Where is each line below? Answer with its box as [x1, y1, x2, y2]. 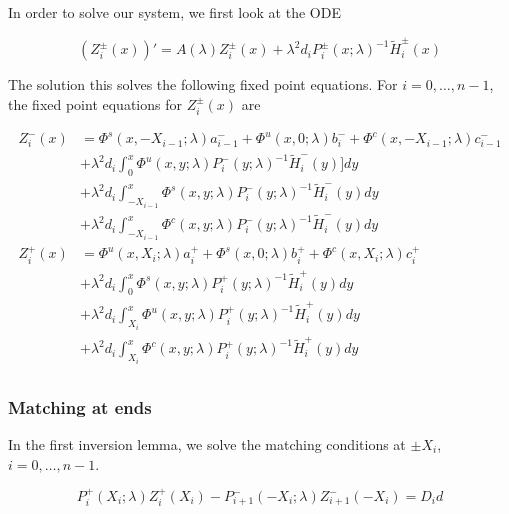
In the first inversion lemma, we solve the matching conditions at [8, 434, 406, 455]
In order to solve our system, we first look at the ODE [8, 2, 341, 22]
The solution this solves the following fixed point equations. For [8, 74, 398, 95]
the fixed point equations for [8, 93, 182, 114]
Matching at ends [8, 394, 152, 419]
